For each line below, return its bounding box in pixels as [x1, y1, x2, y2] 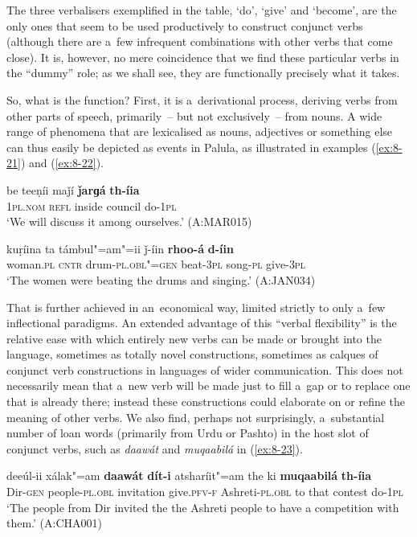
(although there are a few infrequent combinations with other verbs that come [6, 33, 393, 50]
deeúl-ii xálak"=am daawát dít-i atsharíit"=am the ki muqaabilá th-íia [6, 467, 372, 484]
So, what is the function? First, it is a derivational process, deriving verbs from [6, 91, 398, 108]
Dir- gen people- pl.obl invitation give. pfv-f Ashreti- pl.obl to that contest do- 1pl [6, 483, 403, 500]
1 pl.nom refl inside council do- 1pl [6, 197, 177, 214]
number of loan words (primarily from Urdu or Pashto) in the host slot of [6, 424, 369, 441]
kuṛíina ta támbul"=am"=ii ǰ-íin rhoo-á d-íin [6, 240, 234, 256]
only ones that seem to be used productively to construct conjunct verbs [6, 17, 363, 34]
